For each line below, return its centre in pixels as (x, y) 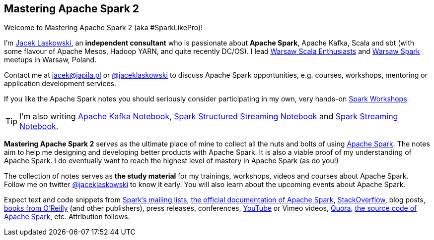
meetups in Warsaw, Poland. (50, 60)
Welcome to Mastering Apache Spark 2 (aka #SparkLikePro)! (104, 28)
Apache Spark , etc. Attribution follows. (67, 217)
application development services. (60, 84)
